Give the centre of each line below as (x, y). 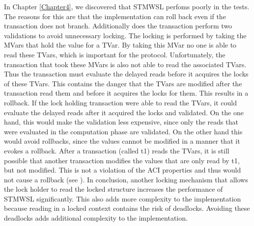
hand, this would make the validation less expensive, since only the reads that (121, 122)
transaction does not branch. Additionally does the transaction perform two (118, 26)
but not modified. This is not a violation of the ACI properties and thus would (123, 170)
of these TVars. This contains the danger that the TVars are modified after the (123, 83)
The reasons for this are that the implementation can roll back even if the (115, 16)
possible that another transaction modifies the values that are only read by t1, (122, 160)
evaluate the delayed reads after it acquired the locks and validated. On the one (124, 112)
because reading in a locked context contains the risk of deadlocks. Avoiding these (127, 208)
